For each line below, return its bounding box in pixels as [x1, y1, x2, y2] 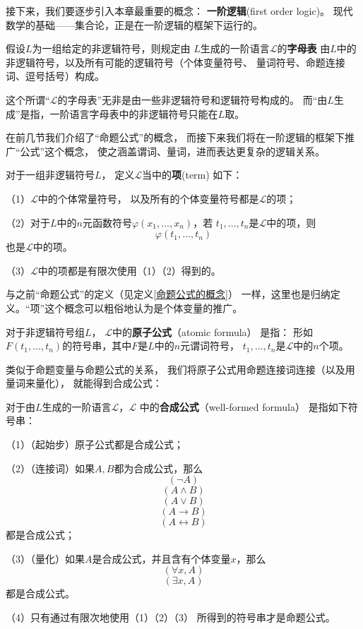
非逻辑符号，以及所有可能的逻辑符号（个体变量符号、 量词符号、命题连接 [6, 54, 345, 69]
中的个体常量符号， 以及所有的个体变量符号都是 [37, 191, 259, 205]
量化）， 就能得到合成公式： [35, 376, 162, 390]
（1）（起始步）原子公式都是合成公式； [6, 437, 184, 452]
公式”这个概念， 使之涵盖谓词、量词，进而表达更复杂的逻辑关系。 [20, 143, 325, 158]
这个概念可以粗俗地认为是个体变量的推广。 [44, 300, 243, 315]
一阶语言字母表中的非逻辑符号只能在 [49, 106, 218, 121]
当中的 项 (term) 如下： [142, 167, 243, 182]
